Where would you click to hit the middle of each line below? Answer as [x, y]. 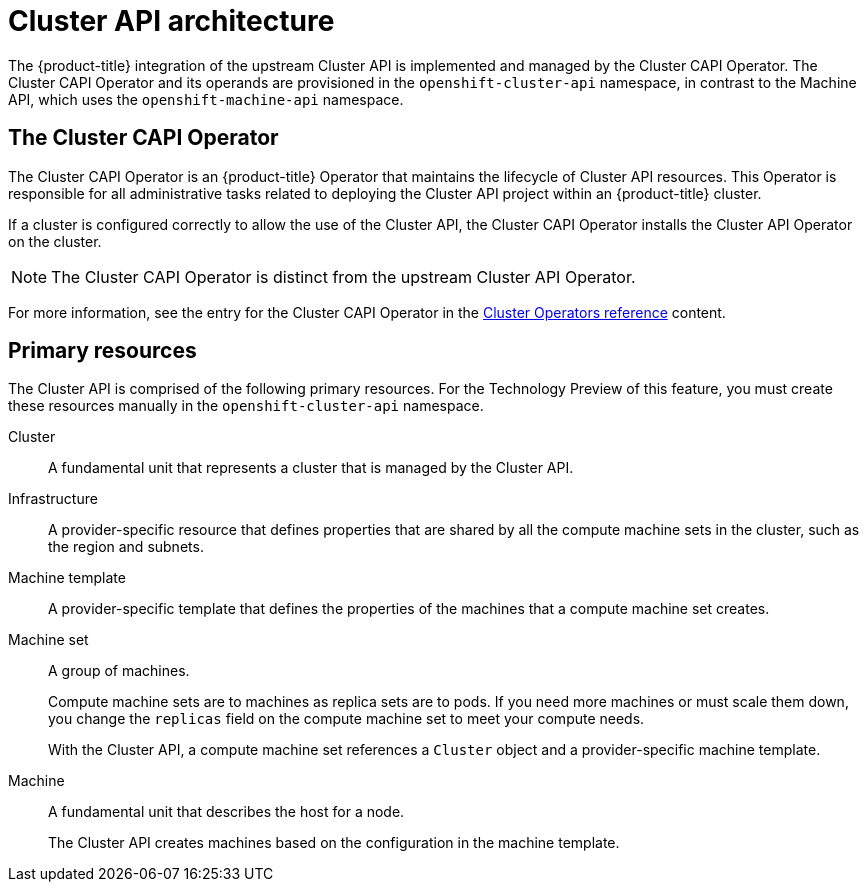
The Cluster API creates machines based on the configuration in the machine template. [334, 843]
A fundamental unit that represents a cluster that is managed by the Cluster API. [311, 468]
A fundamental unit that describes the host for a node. [226, 812]
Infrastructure [53, 499]
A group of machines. [119, 671]
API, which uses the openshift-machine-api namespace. [206, 99]
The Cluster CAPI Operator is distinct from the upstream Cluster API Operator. [343, 276]
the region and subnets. [126, 547]
